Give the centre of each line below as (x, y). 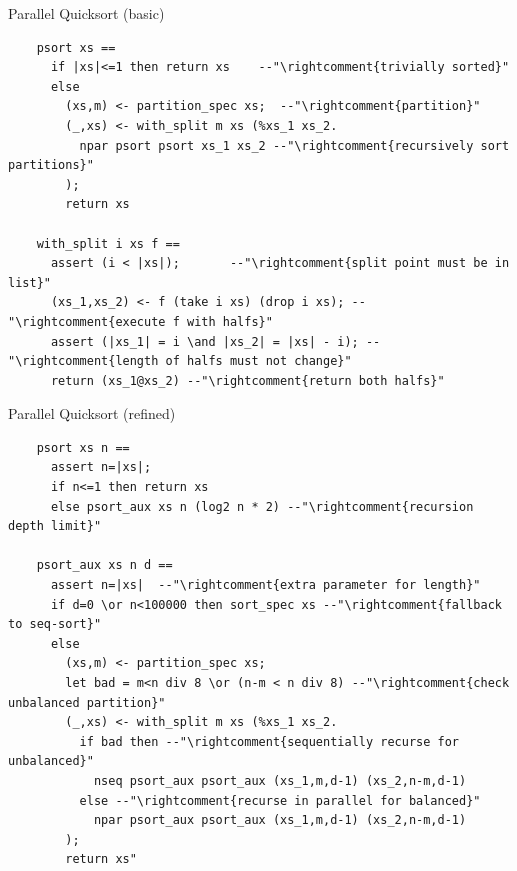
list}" (29, 282)
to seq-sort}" (55, 624)
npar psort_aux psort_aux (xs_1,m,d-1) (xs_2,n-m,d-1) (280, 820)
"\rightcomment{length (83, 361)
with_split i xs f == (108, 243)
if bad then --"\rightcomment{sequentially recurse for (269, 741)
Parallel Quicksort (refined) (92, 413)
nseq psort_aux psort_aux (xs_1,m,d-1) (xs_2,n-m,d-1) (280, 780)
